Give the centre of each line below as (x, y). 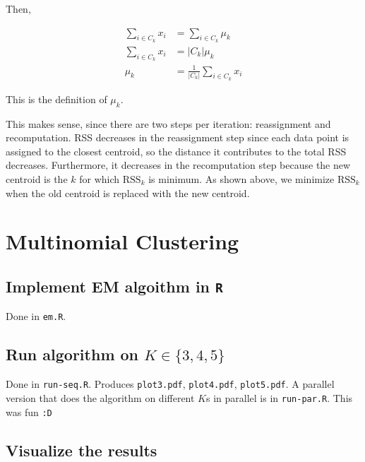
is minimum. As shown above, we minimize (241, 178)
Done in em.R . (36, 316)
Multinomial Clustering (122, 241)
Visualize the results (82, 450)
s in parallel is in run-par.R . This (280, 397)
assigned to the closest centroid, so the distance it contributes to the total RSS (176, 151)
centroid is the (37, 178)
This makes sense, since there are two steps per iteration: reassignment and (168, 123)
